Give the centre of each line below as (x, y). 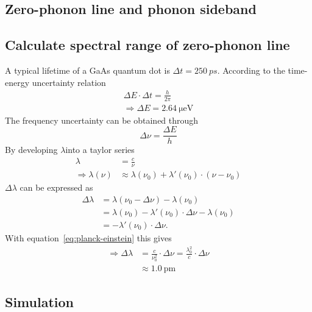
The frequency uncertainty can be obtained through (102, 120)
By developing (31, 150)
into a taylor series (100, 150)
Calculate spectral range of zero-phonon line (147, 45)
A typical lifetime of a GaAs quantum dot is (87, 70)
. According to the (251, 70)
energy (17, 82)
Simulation (40, 301)
